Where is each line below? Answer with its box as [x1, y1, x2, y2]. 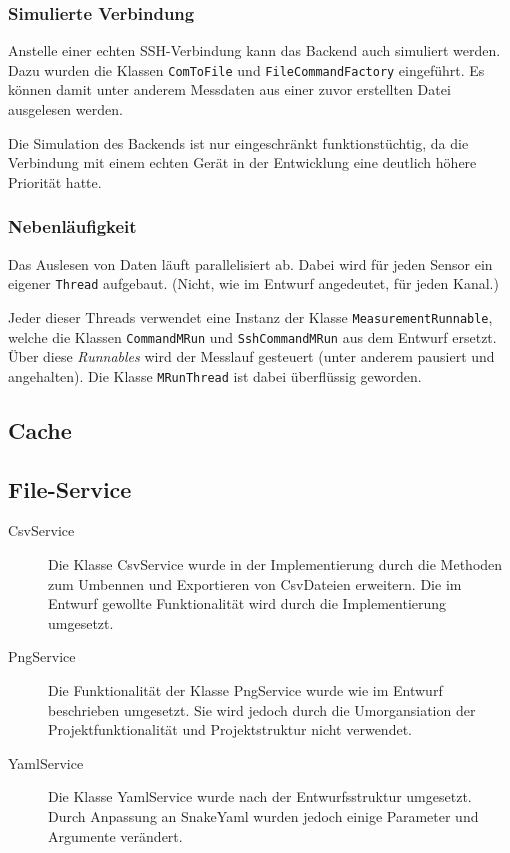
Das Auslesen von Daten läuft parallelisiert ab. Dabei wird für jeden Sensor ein [8, 253, 493, 274]
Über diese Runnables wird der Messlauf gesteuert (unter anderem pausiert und [8, 346, 495, 367]
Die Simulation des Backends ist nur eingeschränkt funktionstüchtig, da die [8, 132, 469, 153]
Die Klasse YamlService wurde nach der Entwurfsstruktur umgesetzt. [48, 786, 472, 807]
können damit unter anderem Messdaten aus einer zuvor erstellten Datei [8, 79, 451, 100]
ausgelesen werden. [8, 99, 123, 120]
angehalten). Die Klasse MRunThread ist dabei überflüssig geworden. [8, 365, 422, 386]
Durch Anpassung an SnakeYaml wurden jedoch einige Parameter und [48, 805, 479, 826]
